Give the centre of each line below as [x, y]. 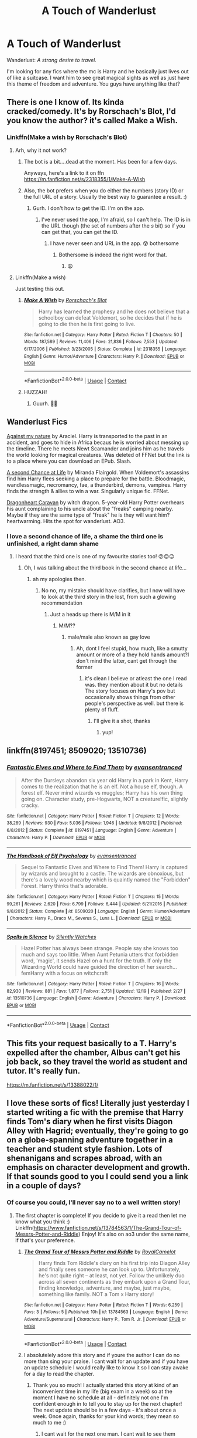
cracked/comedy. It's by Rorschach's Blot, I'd [91, 112]
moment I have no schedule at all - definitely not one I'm [100, 1398]
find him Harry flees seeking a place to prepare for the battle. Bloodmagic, [96, 479]
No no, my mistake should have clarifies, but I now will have [113, 591]
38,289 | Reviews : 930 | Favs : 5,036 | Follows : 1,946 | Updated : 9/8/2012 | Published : [94, 823]
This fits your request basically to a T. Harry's [92, 1043]
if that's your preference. [45, 1240]
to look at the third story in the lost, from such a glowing [109, 597]
